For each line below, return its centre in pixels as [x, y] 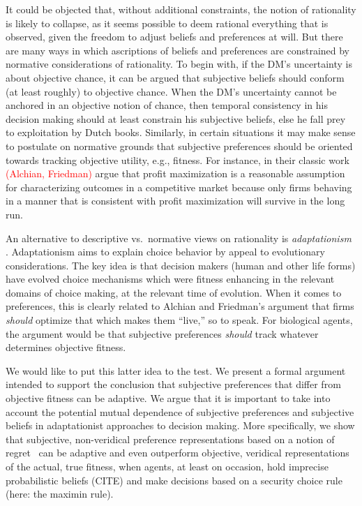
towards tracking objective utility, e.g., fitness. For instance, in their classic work [178, 159]
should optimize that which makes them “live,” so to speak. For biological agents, [179, 320]
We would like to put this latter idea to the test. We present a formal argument [176, 370]
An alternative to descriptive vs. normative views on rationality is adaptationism [179, 238]
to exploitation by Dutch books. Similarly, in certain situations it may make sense [181, 132]
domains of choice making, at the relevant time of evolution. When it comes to [174, 292]
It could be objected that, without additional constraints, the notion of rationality [181, 9]
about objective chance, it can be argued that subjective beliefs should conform [175, 77]
